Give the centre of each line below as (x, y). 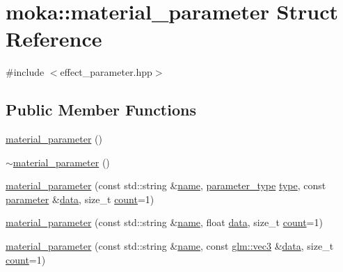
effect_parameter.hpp (106, 72)
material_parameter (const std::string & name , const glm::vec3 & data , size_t (170, 246)
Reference (54, 39)
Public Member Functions (101, 110)
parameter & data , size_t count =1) (80, 199)
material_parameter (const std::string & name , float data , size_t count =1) (164, 222)
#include (25, 72)
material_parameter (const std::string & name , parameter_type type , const (166, 185)
